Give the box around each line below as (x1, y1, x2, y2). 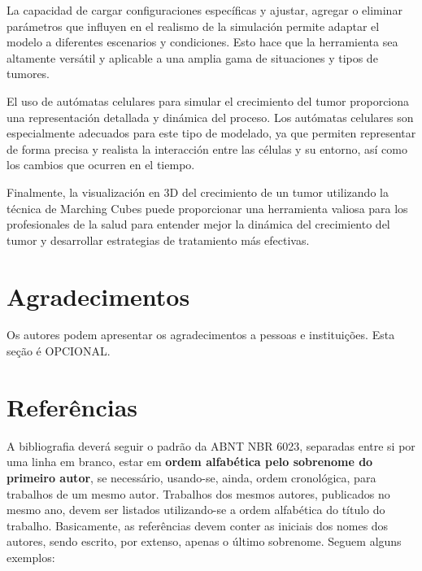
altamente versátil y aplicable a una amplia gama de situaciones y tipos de (7, 49, 378, 66)
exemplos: (7, 548, 55, 565)
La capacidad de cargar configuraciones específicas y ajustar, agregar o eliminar (7, 2, 402, 18)
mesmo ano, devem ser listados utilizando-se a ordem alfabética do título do (7, 501, 385, 518)
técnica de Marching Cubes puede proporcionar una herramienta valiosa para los (7, 199, 408, 216)
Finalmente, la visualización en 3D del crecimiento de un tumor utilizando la (7, 183, 389, 200)
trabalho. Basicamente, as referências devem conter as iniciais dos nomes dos (7, 517, 389, 534)
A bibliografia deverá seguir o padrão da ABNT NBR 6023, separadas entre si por (7, 437, 415, 454)
